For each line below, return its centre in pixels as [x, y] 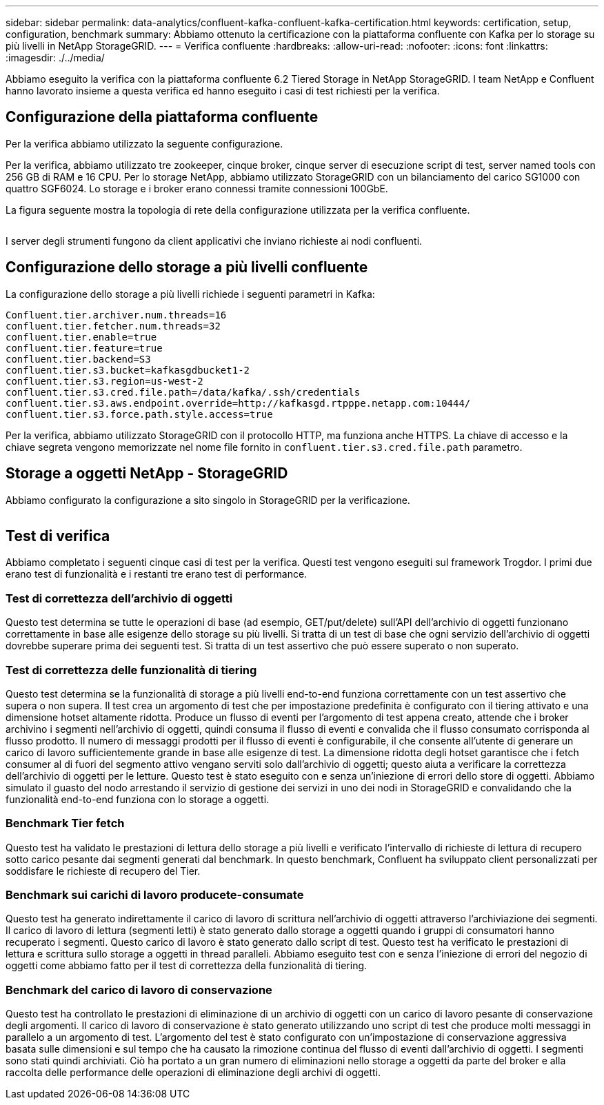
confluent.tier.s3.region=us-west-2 [104, 381]
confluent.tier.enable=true [81, 337]
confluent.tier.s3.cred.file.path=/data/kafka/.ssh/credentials [183, 392]
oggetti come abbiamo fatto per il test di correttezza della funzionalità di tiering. [187, 966]
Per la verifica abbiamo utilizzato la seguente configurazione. [144, 143]
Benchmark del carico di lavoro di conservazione [139, 990]
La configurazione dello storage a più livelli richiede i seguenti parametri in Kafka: [190, 294]
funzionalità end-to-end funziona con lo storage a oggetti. [138, 799]
